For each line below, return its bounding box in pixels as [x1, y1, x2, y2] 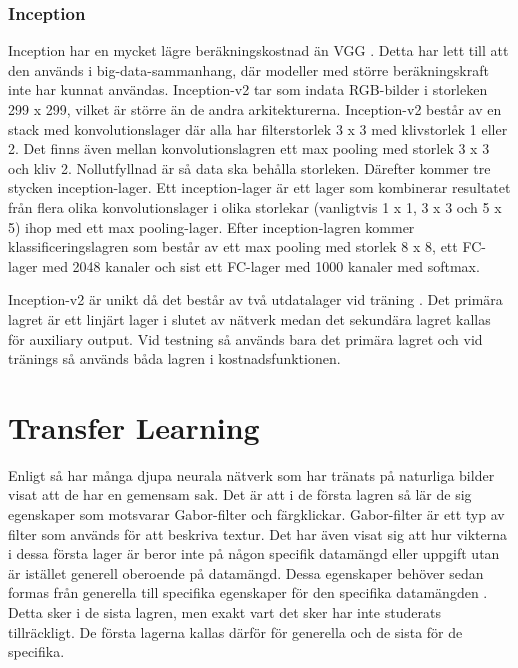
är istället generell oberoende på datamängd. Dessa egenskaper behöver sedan [8, 562, 484, 583]
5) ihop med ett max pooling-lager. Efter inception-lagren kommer [8, 216, 415, 237]
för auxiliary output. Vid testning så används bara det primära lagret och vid [8, 328, 483, 349]
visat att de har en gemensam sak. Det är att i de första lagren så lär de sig [8, 484, 472, 505]
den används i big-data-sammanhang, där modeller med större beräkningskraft [8, 59, 489, 80]
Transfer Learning [8, 406, 260, 447]
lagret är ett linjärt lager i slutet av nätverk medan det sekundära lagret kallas [8, 308, 491, 329]
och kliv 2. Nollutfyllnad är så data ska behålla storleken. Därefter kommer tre [8, 157, 491, 178]
